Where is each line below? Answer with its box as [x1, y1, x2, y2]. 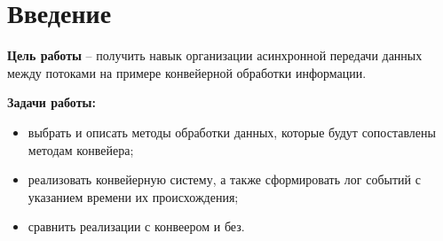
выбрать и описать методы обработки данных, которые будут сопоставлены [28, 122, 436, 141]
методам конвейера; [28, 140, 134, 159]
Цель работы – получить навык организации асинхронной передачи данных [7, 46, 423, 65]
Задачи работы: [7, 93, 96, 112]
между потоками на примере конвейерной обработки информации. [7, 63, 367, 82]
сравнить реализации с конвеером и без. [28, 217, 245, 236]
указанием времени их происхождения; [28, 187, 239, 206]
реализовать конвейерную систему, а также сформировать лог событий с [28, 170, 421, 189]
